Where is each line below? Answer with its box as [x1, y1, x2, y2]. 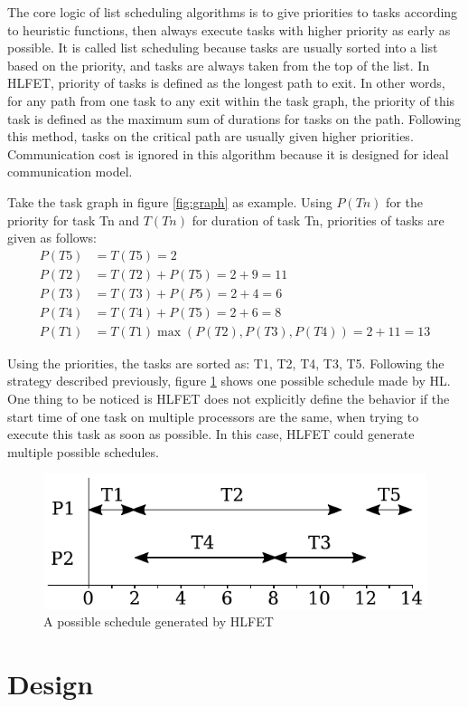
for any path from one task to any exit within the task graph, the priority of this [7, 91, 455, 110]
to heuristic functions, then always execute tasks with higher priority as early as [7, 20, 451, 39]
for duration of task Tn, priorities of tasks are [192, 210, 445, 229]
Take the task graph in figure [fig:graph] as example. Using [7, 192, 332, 211]
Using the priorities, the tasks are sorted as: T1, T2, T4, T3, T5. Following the [7, 353, 445, 372]
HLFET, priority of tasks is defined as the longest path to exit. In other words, [7, 73, 445, 92]
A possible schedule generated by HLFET [43, 612, 274, 631]
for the [386, 192, 423, 211]
